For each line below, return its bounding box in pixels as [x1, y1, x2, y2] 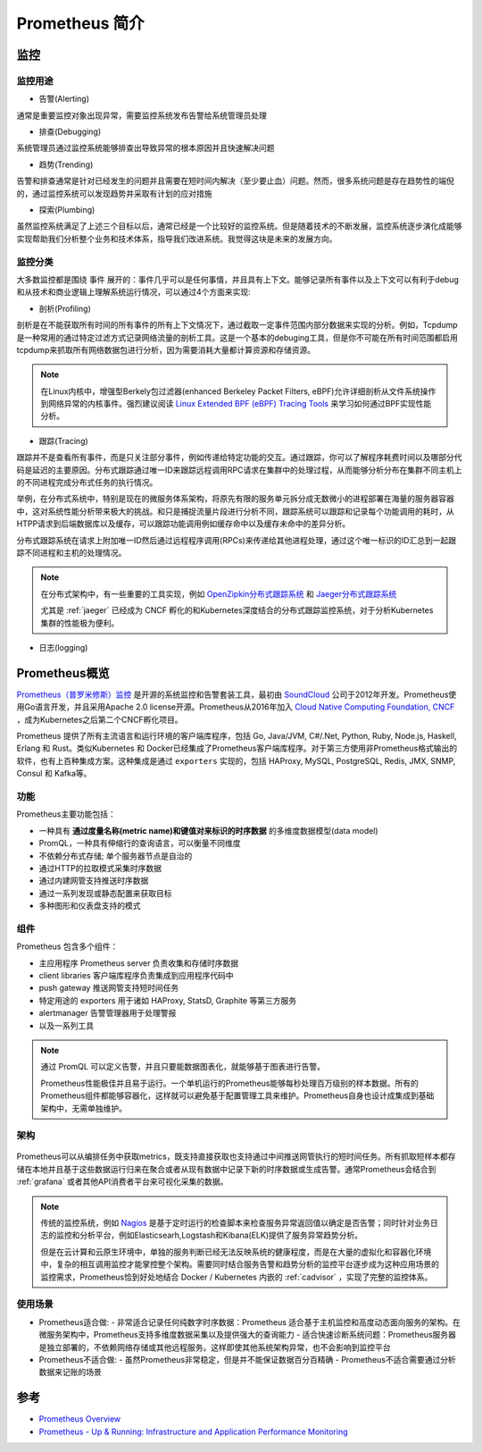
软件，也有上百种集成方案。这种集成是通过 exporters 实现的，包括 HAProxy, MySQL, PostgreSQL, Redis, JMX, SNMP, [16, 755, 456, 766]
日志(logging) [38, 642, 88, 652]
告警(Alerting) [38, 94, 89, 105]
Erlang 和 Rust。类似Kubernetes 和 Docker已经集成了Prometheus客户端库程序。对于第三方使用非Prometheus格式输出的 [16, 743, 458, 754]
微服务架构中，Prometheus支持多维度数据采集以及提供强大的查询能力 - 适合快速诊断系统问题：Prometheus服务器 [38, 1330, 457, 1340]
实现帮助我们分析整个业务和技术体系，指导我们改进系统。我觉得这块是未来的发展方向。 [16, 233, 337, 244]
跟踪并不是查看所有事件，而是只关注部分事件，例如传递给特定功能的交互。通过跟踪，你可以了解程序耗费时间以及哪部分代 [16, 452, 462, 463]
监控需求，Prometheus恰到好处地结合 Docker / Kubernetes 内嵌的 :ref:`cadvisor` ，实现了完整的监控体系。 [40, 1272, 433, 1282]
